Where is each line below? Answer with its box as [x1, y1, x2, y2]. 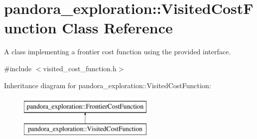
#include [4, 63, 32, 73]
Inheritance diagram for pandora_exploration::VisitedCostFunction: [4, 80, 211, 90]
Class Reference [62, 17, 173, 38]
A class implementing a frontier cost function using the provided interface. [4, 46, 231, 57]
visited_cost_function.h [43, 63, 117, 73]
